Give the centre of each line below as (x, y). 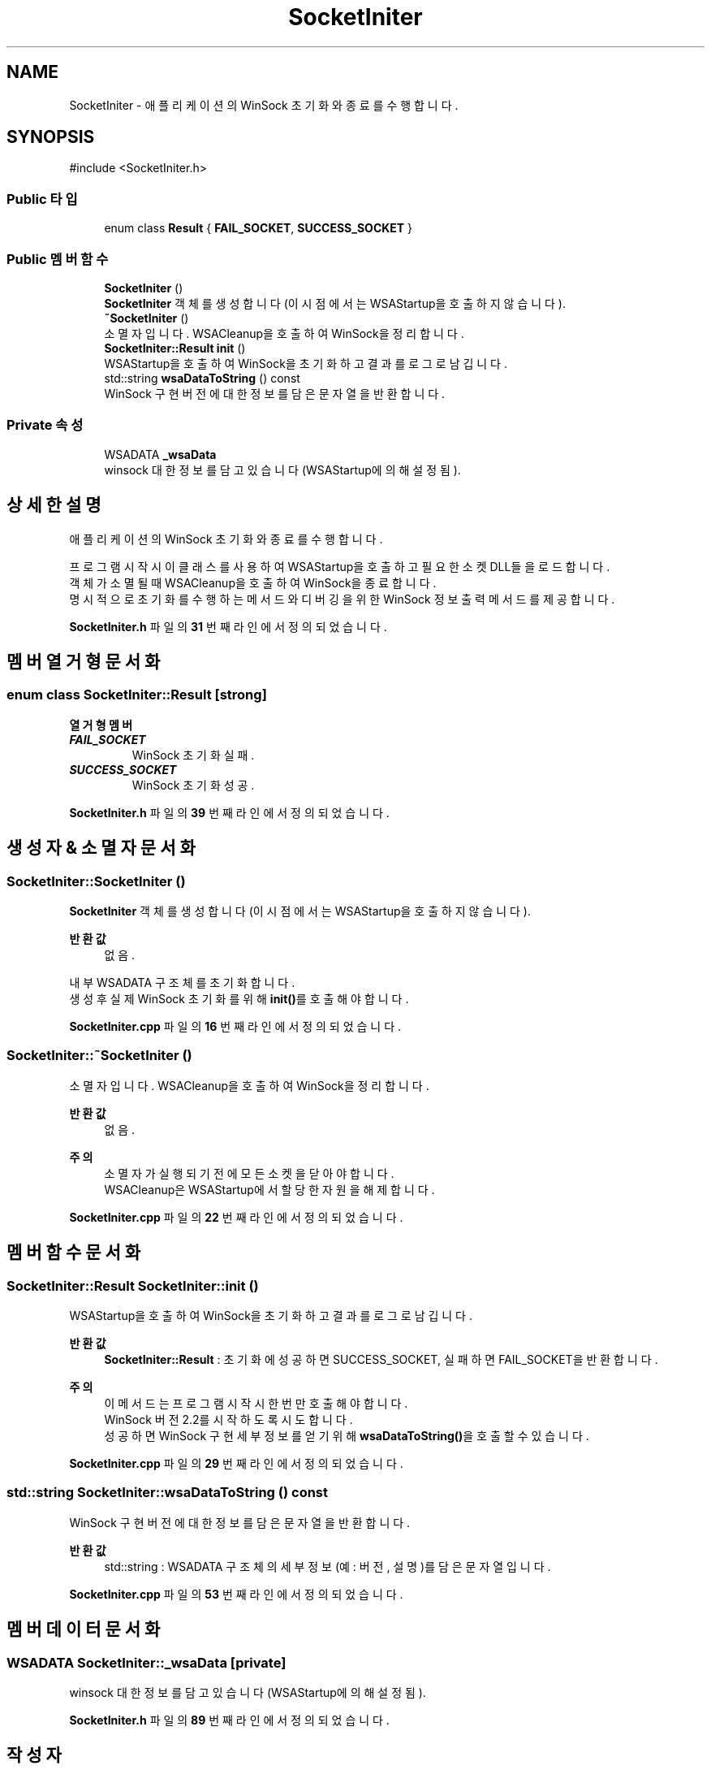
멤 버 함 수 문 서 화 (74, 1253)
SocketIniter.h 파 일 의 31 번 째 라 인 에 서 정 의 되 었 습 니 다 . (228, 626)
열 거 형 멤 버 (101, 725)
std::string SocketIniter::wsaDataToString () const (168, 1493)
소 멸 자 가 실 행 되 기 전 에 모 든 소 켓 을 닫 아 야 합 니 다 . (249, 1173)
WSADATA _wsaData (160, 454)
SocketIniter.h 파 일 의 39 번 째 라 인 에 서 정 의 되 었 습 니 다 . (229, 812)
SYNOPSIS (51, 137)
